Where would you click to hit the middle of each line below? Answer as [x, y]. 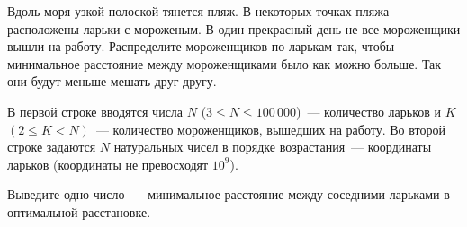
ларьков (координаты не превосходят [108, 164]
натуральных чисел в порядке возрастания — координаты [273, 147]
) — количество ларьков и [368, 111]
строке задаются [52, 147]
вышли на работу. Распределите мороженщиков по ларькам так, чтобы [201, 46]
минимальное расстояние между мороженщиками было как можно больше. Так [225, 63]
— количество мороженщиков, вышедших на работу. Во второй [270, 129]
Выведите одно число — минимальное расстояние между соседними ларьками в [229, 194]
